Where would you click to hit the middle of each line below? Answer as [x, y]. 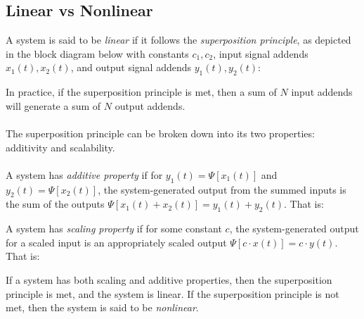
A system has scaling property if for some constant [114, 229]
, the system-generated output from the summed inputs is [222, 189]
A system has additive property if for [84, 174]
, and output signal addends [131, 67]
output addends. [150, 105]
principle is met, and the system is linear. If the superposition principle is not [173, 293]
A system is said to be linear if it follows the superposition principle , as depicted [178, 40]
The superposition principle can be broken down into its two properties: [160, 133]
